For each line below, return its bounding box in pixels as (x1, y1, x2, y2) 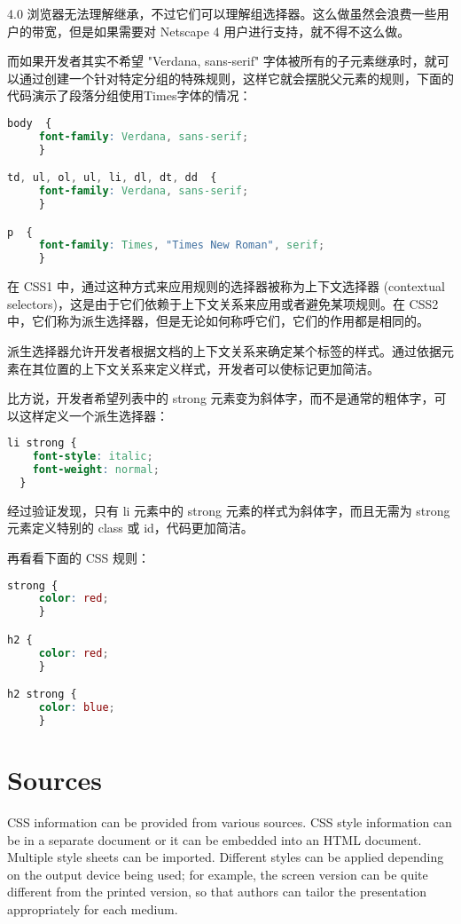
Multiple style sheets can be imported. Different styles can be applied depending (7, 848, 444, 866)
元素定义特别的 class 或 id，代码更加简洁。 (7, 518, 254, 537)
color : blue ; (38, 701, 115, 715)
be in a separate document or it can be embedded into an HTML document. (7, 830, 422, 849)
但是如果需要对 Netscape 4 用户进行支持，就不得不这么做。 (68, 21, 410, 40)
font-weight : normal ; (32, 463, 160, 477)
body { (7, 116, 52, 130)
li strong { (7, 437, 77, 450)
